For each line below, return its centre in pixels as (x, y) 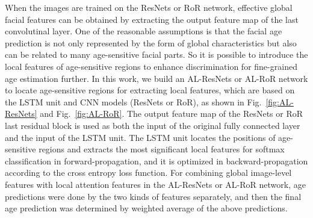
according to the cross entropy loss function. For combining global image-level (148, 173)
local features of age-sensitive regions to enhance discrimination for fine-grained (151, 66)
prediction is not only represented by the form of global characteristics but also (151, 42)
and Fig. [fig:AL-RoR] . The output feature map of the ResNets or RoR (172, 114)
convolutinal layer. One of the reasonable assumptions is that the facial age (144, 31)
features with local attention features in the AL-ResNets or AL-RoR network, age (155, 184)
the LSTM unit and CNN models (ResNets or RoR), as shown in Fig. (133, 101)
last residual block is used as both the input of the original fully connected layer (153, 125)
